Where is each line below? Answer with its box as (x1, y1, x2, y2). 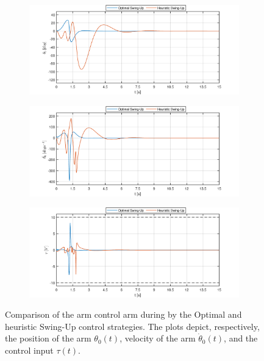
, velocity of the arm (120, 332, 196, 345)
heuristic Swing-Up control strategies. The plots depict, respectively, (5, 320, 260, 332)
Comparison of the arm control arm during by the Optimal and (5, 308, 242, 321)
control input (5, 343, 54, 356)
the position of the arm (5, 332, 91, 345)
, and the (224, 332, 258, 345)
